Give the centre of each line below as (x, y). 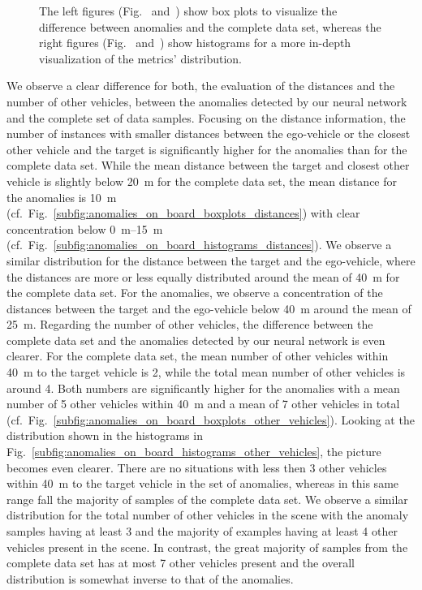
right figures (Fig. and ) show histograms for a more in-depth (195, 43)
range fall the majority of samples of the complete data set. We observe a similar (207, 499)
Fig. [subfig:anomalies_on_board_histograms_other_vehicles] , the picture (194, 452)
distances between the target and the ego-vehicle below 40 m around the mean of (209, 308)
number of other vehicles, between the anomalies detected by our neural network (207, 101)
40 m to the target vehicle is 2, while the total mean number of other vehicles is (206, 372)
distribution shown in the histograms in (105, 435)
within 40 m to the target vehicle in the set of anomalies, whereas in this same (203, 483)
